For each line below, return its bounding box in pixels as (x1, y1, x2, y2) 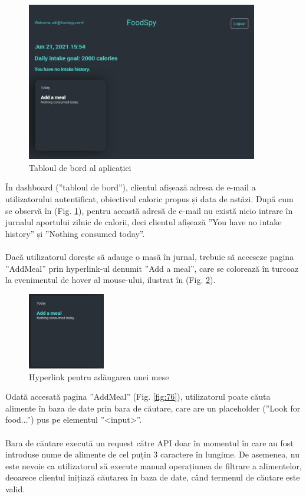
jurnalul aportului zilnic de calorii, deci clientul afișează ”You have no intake (5, 216, 282, 228)
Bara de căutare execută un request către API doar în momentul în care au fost (5, 436, 294, 449)
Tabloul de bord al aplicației (29, 161, 131, 173)
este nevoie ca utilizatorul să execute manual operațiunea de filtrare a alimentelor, (5, 459, 302, 472)
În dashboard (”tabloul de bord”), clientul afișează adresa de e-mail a (5, 181, 256, 193)
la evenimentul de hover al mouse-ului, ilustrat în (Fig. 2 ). (5, 274, 216, 286)
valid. (5, 483, 25, 495)
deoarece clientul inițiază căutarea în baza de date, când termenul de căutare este (5, 471, 300, 483)
